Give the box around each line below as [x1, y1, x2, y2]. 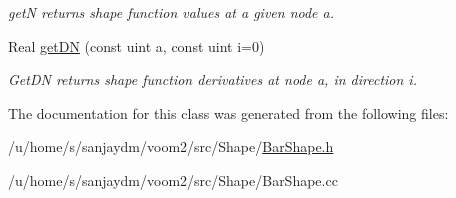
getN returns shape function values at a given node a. [8, 2, 335, 22]
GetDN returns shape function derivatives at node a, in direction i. [8, 69, 417, 90]
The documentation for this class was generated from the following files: [8, 102, 449, 123]
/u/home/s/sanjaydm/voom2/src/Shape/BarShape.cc [8, 169, 338, 190]
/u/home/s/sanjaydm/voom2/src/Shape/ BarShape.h [8, 136, 334, 157]
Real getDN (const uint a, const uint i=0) [8, 35, 265, 56]
